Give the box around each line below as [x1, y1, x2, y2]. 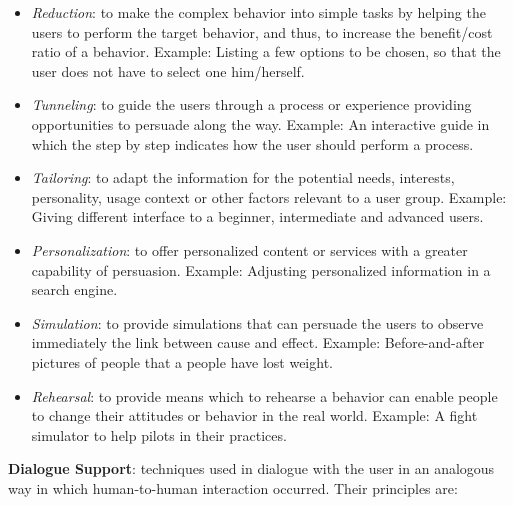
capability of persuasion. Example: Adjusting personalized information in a [31, 259, 491, 280]
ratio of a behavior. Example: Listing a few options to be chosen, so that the [31, 41, 501, 62]
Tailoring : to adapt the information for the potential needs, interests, [31, 167, 455, 188]
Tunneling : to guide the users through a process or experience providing [31, 94, 472, 115]
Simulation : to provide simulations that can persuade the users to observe [31, 312, 484, 333]
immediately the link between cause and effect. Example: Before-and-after [31, 332, 485, 353]
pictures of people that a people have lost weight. [31, 351, 333, 372]
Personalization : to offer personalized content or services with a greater [31, 239, 468, 260]
